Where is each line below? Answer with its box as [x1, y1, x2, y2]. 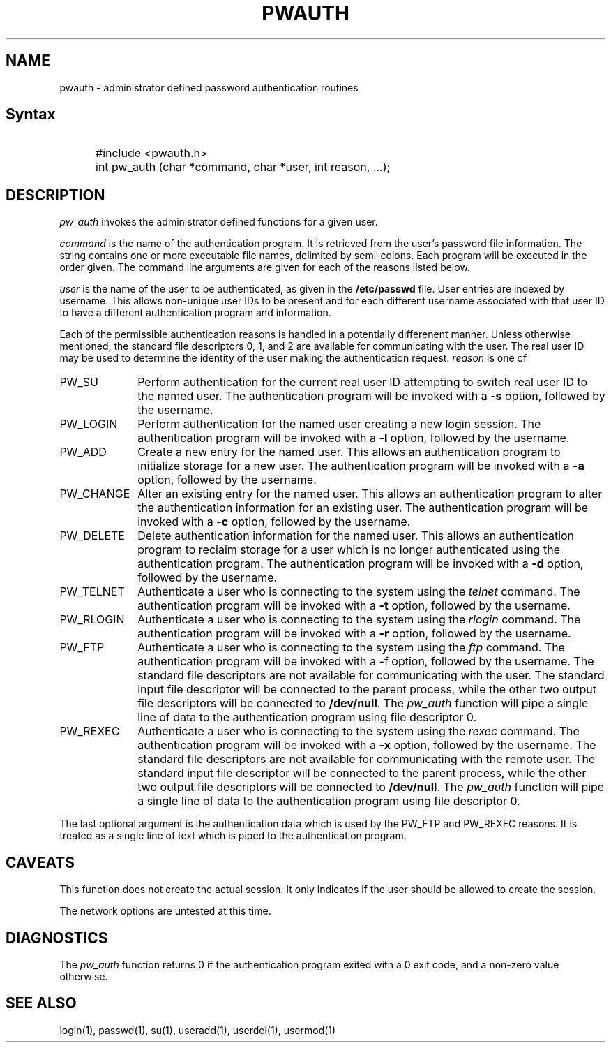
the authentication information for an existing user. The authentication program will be [137, 501, 589, 515]
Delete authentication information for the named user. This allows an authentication [137, 529, 575, 543]
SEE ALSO [6, 994, 77, 1012]
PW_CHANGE [59, 487, 130, 501]
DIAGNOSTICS [6, 929, 108, 947]
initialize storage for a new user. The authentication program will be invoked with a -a [137, 459, 584, 473]
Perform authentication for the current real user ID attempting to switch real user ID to [137, 375, 588, 390]
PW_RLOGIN [59, 612, 125, 627]
